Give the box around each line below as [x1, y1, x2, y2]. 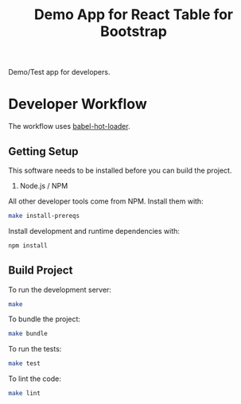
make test [8, 359, 41, 367]
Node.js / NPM [19, 181, 68, 190]
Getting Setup [8, 145, 79, 158]
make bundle [8, 330, 48, 338]
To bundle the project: [8, 314, 81, 324]
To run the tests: [8, 344, 62, 354]
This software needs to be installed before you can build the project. [8, 165, 232, 175]
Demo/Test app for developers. [8, 68, 111, 77]
